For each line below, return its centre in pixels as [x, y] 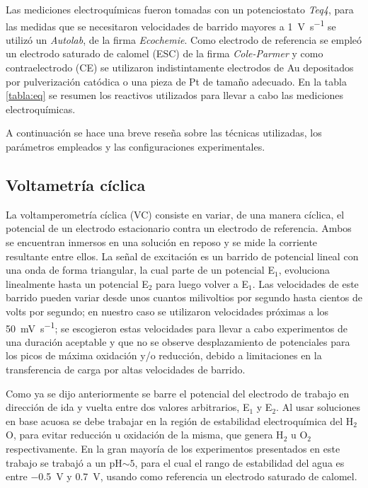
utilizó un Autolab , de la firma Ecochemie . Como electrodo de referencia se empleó [184, 39]
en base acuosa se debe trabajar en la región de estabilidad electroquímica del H [180, 420]
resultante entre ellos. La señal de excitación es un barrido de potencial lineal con [182, 256]
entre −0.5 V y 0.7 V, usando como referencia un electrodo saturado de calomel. [182, 476]
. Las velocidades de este [305, 283]
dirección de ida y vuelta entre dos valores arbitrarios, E [128, 407]
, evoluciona [304, 270]
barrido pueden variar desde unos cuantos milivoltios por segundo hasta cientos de [184, 297]
